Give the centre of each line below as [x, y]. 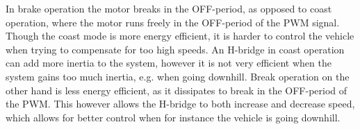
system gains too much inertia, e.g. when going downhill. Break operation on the [178, 76]
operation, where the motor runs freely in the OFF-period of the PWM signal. [173, 22]
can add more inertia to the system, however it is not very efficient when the [169, 63]
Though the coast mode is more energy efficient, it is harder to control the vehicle [180, 36]
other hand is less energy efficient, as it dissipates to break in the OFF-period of [177, 90]
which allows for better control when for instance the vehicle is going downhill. [173, 117]
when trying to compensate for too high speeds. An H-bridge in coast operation [175, 49]
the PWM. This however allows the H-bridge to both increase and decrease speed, [180, 104]
